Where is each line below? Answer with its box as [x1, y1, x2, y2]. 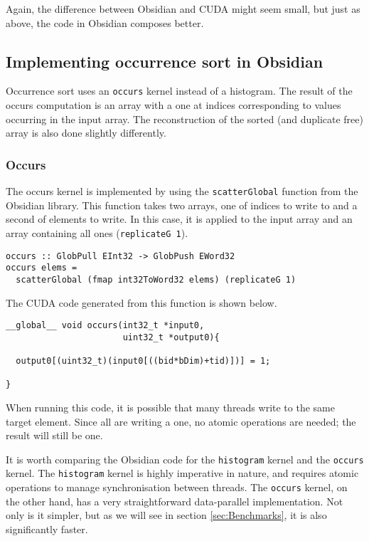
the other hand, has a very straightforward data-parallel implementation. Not [6, 493, 343, 508]
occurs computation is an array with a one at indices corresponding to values [6, 98, 341, 112]
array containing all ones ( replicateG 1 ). [6, 225, 188, 240]
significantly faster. [6, 521, 88, 536]
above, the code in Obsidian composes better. [6, 15, 204, 30]
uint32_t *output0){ [122, 332, 220, 342]
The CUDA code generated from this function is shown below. [6, 295, 277, 310]
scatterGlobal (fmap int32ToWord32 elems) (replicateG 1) [16, 274, 296, 285]
